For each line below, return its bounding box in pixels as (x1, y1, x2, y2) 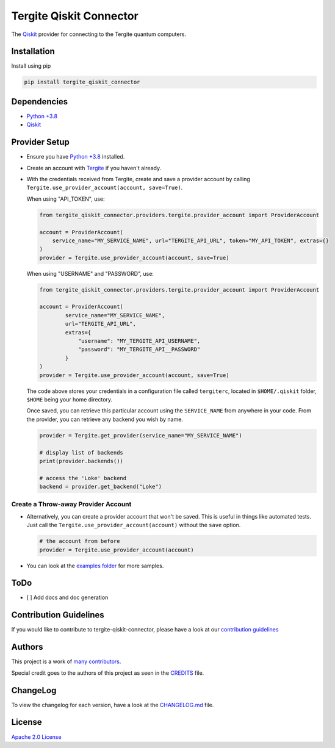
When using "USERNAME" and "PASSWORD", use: (26, 270, 154, 277)
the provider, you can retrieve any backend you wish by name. (26, 415, 183, 423)
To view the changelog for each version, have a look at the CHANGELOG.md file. (11, 701, 214, 708)
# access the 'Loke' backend (39, 475, 127, 481)
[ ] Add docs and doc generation (26, 594, 109, 601)
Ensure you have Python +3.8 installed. (26, 153, 125, 160)
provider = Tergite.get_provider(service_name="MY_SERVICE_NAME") (39, 432, 242, 439)
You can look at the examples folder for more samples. (26, 562, 164, 569)
